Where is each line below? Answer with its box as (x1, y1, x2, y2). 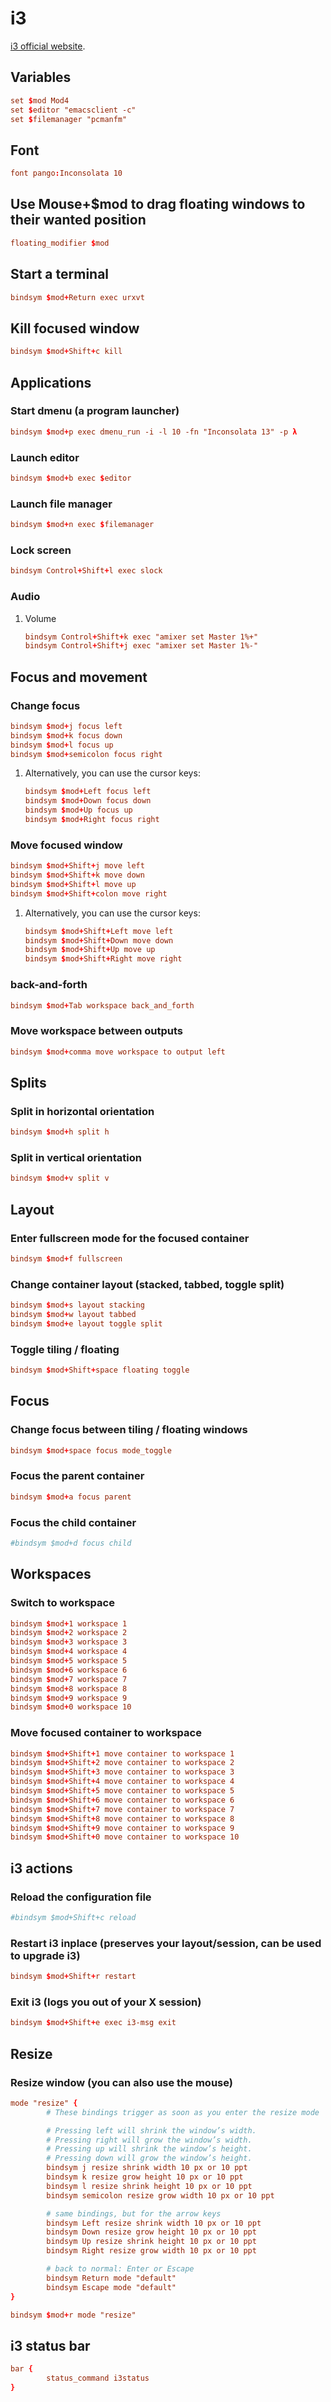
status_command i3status (46, 2373, 150, 2384)
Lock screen (10, 543, 72, 557)
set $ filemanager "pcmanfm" (10, 114, 128, 124)
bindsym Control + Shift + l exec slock (10, 566, 163, 576)
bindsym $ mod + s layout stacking (10, 1300, 145, 1311)
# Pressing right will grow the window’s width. (46, 2135, 253, 2145)
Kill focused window (10, 320, 140, 337)
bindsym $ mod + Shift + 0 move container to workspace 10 (10, 1832, 240, 1842)
